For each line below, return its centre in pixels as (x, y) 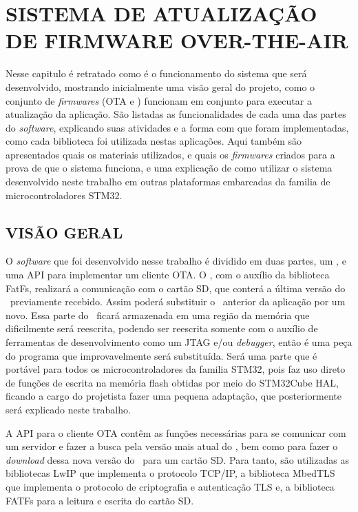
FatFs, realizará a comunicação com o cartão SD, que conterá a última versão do (176, 288)
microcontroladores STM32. (64, 195)
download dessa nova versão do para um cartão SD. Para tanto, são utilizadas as (177, 459)
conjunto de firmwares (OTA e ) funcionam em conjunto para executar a (159, 100)
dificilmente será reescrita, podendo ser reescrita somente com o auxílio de (162, 328)
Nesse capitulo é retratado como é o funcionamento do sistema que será (156, 73)
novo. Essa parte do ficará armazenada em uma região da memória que (158, 315)
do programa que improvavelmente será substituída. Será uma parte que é (161, 355)
